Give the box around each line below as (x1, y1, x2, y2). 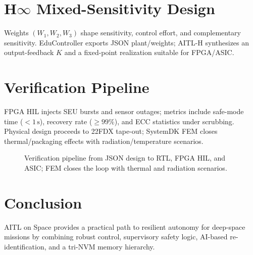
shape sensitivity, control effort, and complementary (80, 27, 241, 38)
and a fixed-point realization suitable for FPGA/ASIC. (64, 47, 234, 58)
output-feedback (4, 47, 54, 58)
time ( (4, 116, 23, 126)
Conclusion (4, 192, 82, 213)
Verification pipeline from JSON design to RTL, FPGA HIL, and (24, 152, 226, 163)
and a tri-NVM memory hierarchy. (48, 241, 155, 251)
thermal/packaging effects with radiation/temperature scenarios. (4, 135, 204, 146)
